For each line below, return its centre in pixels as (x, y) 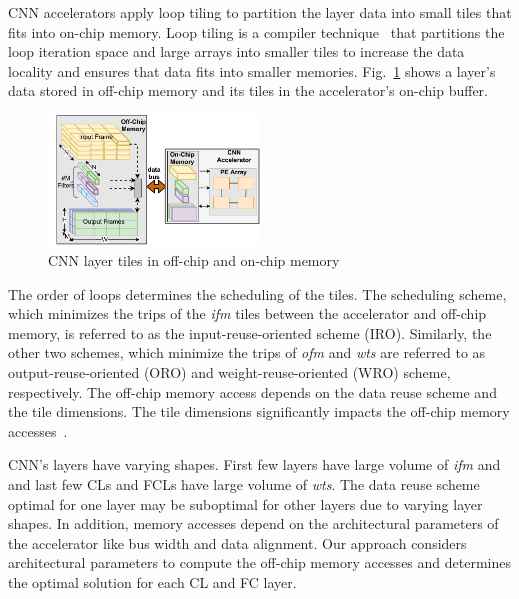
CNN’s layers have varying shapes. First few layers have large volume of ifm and (254, 464)
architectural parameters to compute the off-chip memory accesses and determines (259, 562)
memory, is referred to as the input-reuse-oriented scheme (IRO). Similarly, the (250, 332)
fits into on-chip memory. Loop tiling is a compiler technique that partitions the (256, 31)
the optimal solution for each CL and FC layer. (152, 581)
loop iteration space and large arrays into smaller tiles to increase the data (236, 51)
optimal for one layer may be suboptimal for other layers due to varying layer (245, 503)
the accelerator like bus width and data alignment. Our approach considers (237, 542)
